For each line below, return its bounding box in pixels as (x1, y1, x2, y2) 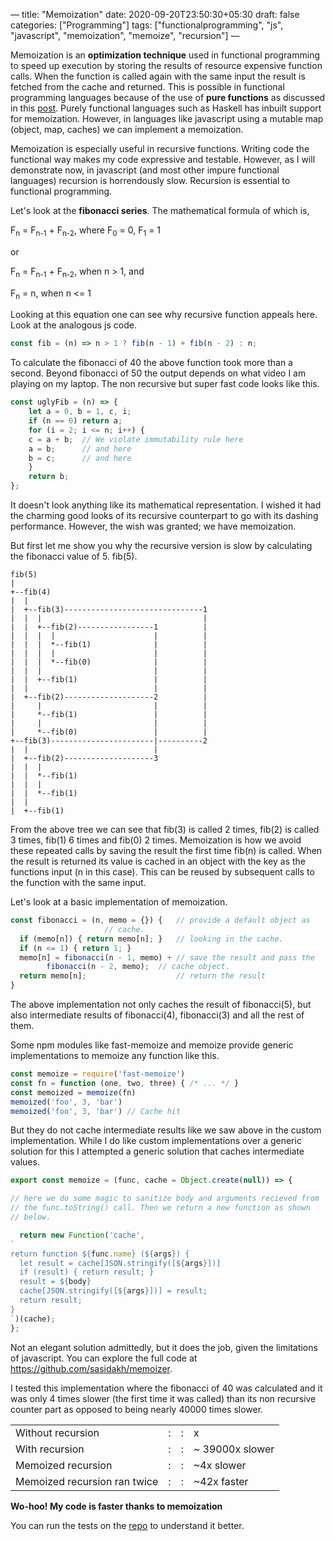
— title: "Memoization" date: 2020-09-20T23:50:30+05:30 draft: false (10, 9, 300, 20)
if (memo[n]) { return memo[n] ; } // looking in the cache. (19, 934, 284, 944)
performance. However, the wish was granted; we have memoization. (10, 520, 297, 533)
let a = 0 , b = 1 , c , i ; (28, 407, 132, 417)
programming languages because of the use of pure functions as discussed (10, 92, 326, 103)
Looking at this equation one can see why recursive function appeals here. (10, 309, 318, 321)
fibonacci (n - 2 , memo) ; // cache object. (46, 962, 230, 972)
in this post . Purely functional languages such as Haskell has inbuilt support (10, 102, 322, 114)
